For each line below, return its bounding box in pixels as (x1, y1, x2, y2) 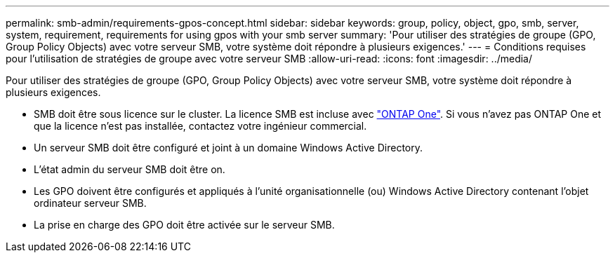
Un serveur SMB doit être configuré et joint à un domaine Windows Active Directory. (34, 142, 423, 154)
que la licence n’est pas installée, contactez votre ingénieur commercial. (34, 120, 367, 132)
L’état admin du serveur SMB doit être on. (34, 163, 225, 175)
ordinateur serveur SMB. (34, 197, 147, 209)
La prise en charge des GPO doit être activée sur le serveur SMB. (34, 219, 335, 231)
